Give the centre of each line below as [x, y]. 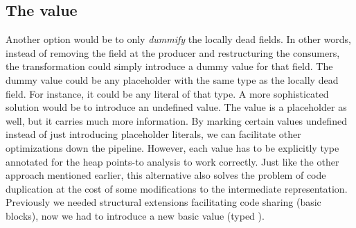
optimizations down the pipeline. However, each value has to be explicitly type [172, 147]
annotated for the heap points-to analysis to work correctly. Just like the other [172, 161]
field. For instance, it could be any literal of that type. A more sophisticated [167, 93]
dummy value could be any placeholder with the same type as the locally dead [172, 79]
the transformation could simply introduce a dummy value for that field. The [169, 66]
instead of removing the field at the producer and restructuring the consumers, [173, 52]
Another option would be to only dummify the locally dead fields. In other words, [178, 39]
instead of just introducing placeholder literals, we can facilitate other [153, 134]
